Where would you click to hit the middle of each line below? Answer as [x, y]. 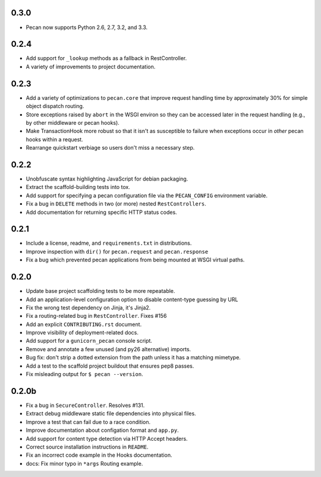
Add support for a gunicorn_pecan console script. [89, 341]
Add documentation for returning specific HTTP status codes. [102, 212]
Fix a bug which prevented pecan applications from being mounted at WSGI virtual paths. [135, 260]
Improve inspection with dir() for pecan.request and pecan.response [117, 251]
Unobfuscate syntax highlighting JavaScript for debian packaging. [107, 179]
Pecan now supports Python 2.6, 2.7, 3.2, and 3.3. [87, 27]
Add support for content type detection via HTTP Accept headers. [107, 438]
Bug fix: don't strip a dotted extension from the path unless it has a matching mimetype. [133, 358]
